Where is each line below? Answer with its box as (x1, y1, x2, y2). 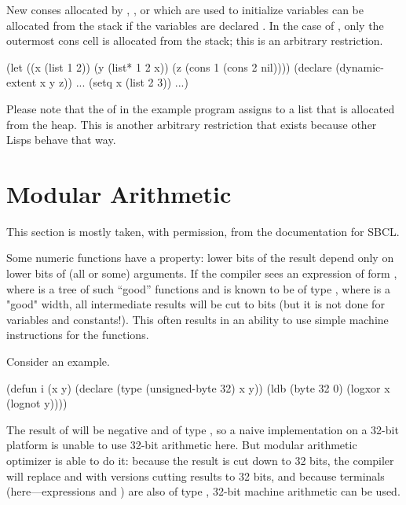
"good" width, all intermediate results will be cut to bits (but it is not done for (6, 296, 385, 312)
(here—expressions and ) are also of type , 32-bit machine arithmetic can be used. (6, 483, 401, 499)
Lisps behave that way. (6, 131, 116, 148)
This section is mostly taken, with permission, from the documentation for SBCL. (6, 223, 400, 239)
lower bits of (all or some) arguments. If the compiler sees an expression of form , (6, 265, 397, 282)
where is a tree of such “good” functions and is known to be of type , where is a (6, 280, 390, 297)
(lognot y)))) (6, 395, 68, 411)
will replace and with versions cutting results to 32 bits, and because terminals (6, 467, 385, 484)
